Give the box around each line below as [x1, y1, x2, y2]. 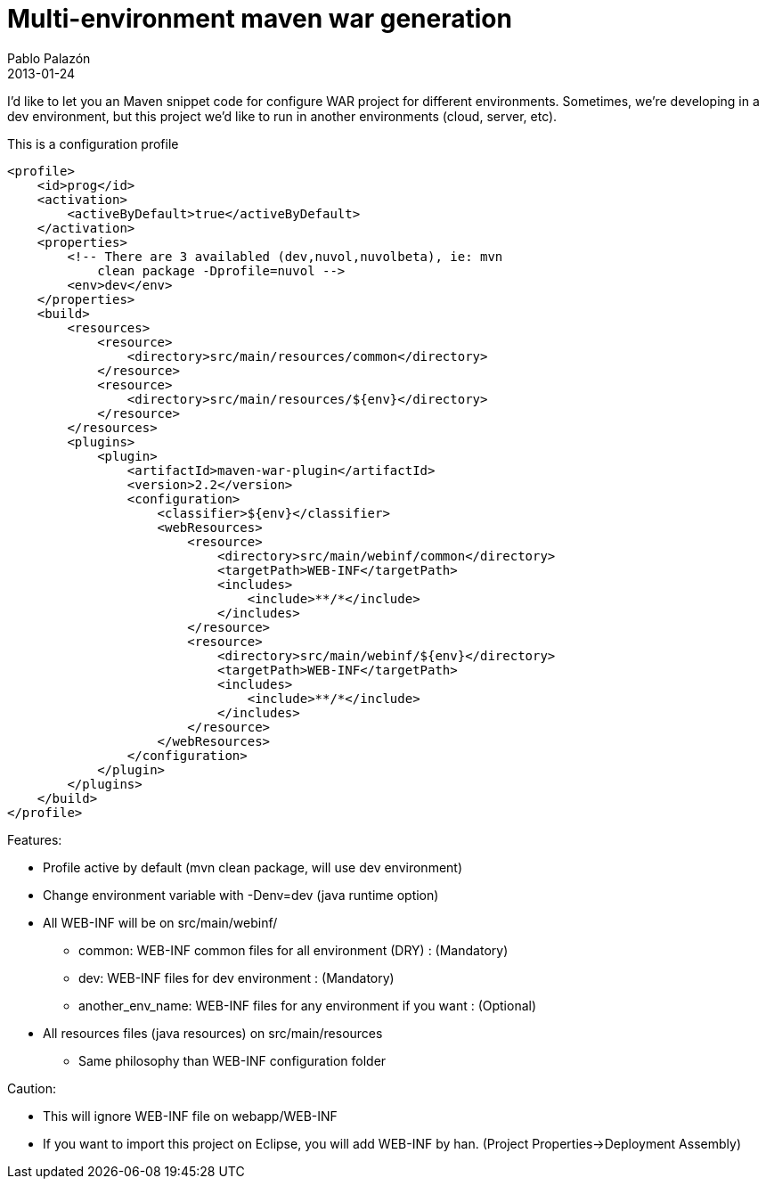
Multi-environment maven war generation [7, 4, 512, 34]
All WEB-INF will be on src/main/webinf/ [43, 914, 278, 930]
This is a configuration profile [7, 135, 179, 151]
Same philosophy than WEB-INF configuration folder [78, 1052, 387, 1068]
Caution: [7, 1080, 57, 1096]
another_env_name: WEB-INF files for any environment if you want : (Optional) [78, 997, 537, 1013]
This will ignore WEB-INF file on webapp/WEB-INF [43, 1108, 338, 1124]
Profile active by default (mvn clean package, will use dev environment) [43, 859, 463, 875]
